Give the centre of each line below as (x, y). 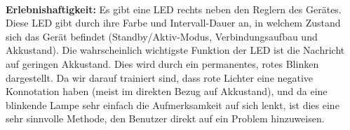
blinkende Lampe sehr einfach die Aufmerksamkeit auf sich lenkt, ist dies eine (173, 104)
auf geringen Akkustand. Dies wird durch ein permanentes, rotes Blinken (162, 63)
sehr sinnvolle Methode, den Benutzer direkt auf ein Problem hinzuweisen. (165, 118)
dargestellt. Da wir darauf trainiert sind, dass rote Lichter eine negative (160, 77)
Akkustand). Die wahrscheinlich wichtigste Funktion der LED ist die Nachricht (175, 50)
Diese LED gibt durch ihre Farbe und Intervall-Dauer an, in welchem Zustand (173, 23)
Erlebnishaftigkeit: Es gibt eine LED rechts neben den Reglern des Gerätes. (174, 9)
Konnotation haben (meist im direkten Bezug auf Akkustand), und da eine (167, 91)
